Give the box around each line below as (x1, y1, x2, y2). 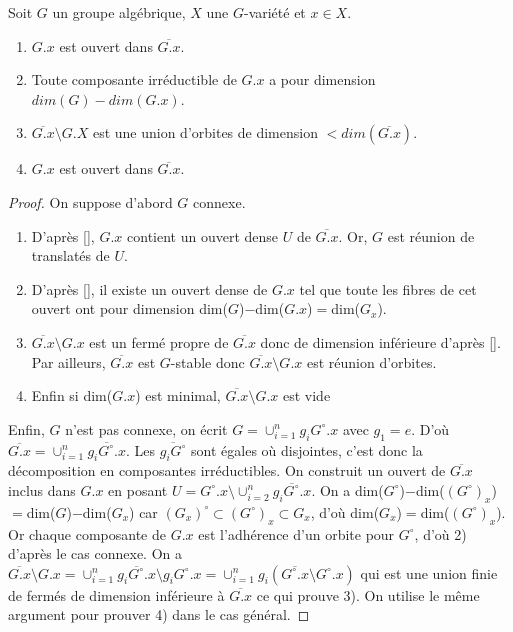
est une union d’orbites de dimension (92, 122, 318, 143)
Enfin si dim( (31, 385, 113, 406)
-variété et (243, 2, 306, 22)
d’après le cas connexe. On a (8, 543, 183, 564)
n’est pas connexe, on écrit (65, 418, 228, 439)
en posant (108, 479, 168, 500)
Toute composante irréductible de (31, 69, 237, 90)
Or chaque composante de (8, 523, 166, 544)
